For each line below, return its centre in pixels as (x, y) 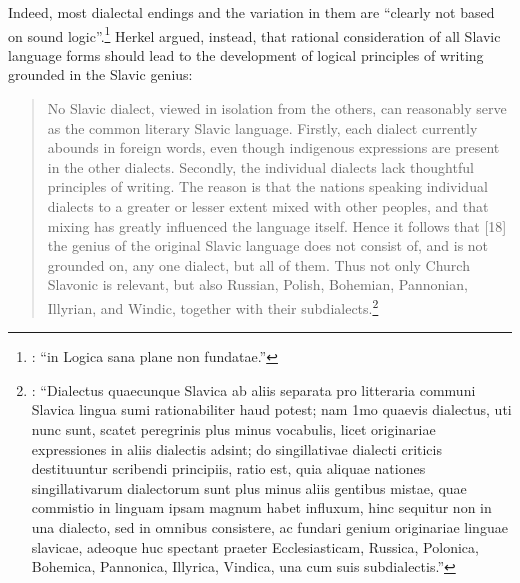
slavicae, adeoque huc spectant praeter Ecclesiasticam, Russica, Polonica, (255, 546)
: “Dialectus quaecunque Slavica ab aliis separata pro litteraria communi (253, 389)
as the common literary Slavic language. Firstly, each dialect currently (262, 127)
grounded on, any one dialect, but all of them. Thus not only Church (258, 264)
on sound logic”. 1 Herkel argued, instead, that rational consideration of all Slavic (254, 34)
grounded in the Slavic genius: (100, 74)
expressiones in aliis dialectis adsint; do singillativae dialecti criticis (236, 448)
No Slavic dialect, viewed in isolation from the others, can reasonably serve (277, 108)
